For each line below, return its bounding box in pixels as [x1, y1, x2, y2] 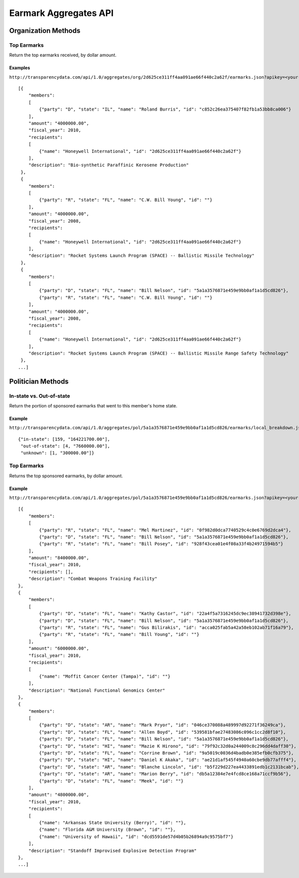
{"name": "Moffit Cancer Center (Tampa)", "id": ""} [39, 673, 170, 679]
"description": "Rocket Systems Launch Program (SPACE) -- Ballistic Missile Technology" [28, 253, 255, 258]
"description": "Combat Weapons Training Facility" [28, 576, 157, 582]
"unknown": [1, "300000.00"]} [20, 450, 95, 456]
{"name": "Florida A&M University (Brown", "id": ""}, [39, 827, 176, 833]
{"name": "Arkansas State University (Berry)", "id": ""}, [39, 820, 186, 825]
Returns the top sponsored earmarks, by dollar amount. [9, 473, 123, 479]
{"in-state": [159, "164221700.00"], [18, 436, 111, 442]
